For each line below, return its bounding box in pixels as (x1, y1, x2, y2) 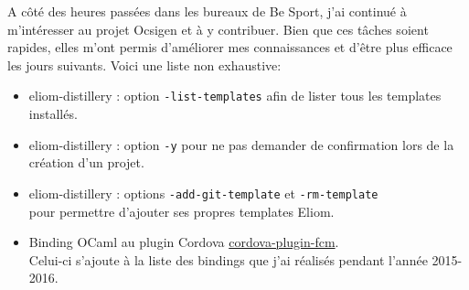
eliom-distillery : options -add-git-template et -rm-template (28, 183, 378, 202)
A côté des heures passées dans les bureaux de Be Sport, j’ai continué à (7, 2, 407, 20)
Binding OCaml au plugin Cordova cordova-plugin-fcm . (28, 232, 339, 252)
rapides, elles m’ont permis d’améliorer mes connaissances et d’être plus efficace (7, 38, 453, 57)
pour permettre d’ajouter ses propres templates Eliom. (28, 201, 335, 220)
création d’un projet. (28, 153, 144, 172)
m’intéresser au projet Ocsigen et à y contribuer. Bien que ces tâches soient (7, 19, 429, 38)
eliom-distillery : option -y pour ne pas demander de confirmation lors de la (28, 134, 454, 154)
